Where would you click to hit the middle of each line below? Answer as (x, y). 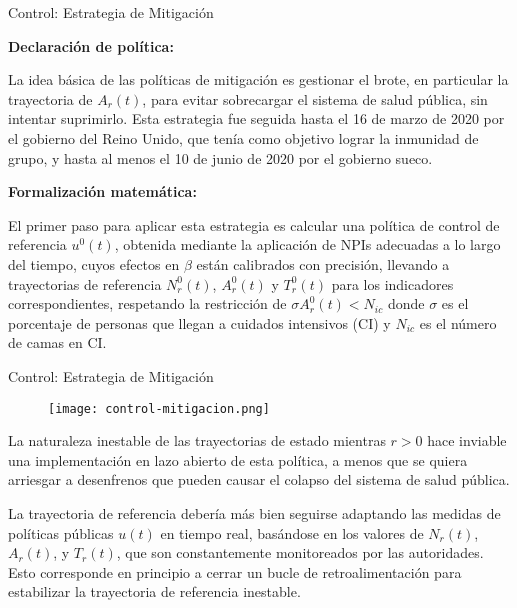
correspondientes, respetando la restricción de (147, 303)
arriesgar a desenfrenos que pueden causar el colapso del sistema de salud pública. (259, 479)
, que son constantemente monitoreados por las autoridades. (300, 552)
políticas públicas (61, 532)
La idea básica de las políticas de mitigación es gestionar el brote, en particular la (258, 79)
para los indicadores (392, 283)
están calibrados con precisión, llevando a (323, 263)
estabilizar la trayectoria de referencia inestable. (154, 591)
